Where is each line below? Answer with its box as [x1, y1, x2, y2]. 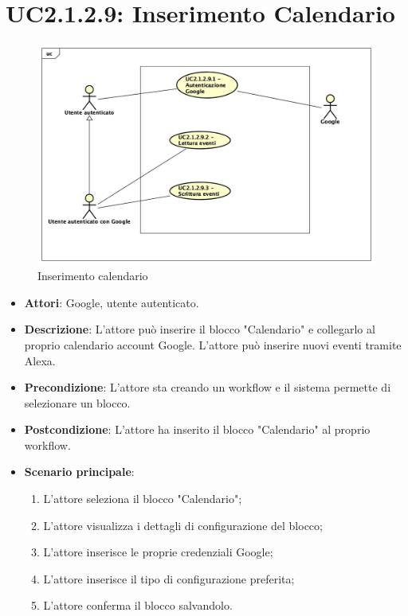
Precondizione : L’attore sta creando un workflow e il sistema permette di [24, 379, 391, 396]
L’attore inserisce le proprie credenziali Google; [43, 544, 273, 560]
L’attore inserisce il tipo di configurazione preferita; [43, 570, 295, 587]
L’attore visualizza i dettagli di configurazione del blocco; [43, 517, 323, 533]
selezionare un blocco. [24, 394, 131, 411]
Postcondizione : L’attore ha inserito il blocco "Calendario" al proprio [24, 421, 371, 438]
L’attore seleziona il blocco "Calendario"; [43, 490, 242, 507]
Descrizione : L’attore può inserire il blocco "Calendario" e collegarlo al [24, 321, 375, 337]
